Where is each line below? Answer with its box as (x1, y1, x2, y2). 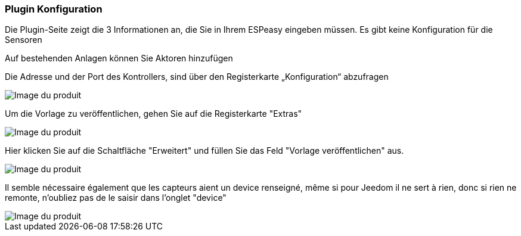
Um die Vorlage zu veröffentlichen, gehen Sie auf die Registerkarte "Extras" (5, 108, 302, 119)
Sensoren (5, 35, 42, 45)
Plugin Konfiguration (5, 3, 103, 15)
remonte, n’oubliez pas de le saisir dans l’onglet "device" (5, 192, 227, 203)
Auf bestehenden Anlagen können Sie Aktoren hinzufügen (5, 53, 233, 64)
